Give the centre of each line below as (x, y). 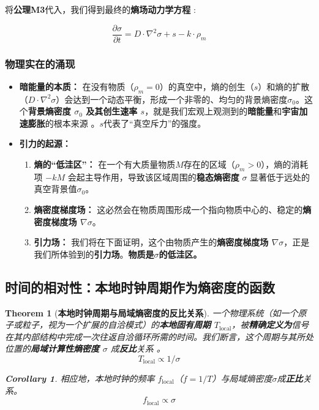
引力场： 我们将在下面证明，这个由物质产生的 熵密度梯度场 (151, 242)
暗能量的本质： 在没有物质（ (77, 86)
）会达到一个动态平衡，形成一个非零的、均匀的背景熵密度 (172, 99)
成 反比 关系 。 (138, 348)
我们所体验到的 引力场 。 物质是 (94, 254)
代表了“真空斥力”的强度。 (155, 123)
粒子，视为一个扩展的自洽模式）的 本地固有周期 (116, 325)
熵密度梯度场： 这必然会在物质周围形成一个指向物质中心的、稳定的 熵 (173, 210)
